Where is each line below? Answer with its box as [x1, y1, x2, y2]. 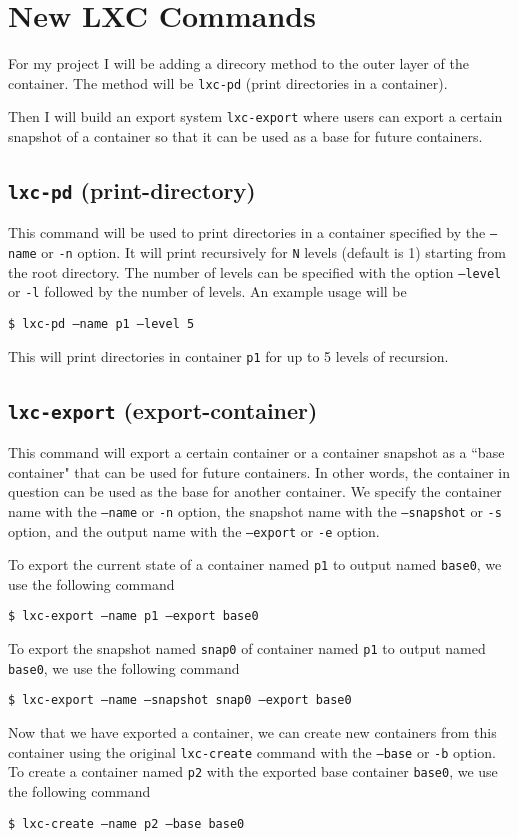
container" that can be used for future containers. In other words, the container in [8, 461, 510, 482]
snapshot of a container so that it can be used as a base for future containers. [8, 126, 483, 147]
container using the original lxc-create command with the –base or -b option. [8, 741, 496, 762]
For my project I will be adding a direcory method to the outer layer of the [8, 53, 469, 74]
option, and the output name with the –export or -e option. [8, 520, 380, 541]
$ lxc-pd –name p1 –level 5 [8, 317, 195, 332]
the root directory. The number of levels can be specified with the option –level [8, 261, 502, 282]
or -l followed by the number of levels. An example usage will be [8, 281, 407, 302]
